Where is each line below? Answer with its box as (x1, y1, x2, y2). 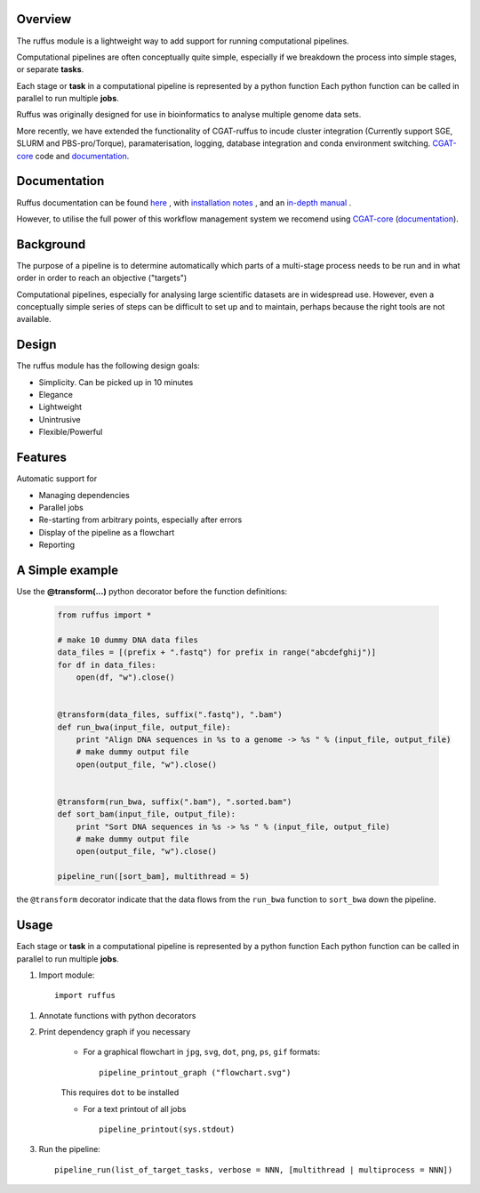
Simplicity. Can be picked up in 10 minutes (38, 376, 194, 387)
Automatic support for (16, 473, 98, 484)
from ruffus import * (57, 610, 152, 620)
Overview (16, 12, 72, 27)
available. (16, 314, 52, 325)
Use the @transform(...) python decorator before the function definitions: (16, 586, 288, 597)
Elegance (38, 390, 73, 400)
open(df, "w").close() (76, 672, 175, 682)
